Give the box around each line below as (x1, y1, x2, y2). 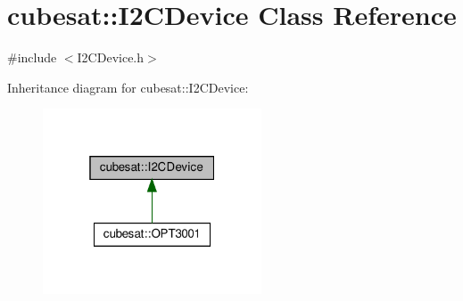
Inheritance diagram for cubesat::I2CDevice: (7, 77, 249, 96)
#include (7, 48, 57, 67)
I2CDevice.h (77, 48, 145, 67)
